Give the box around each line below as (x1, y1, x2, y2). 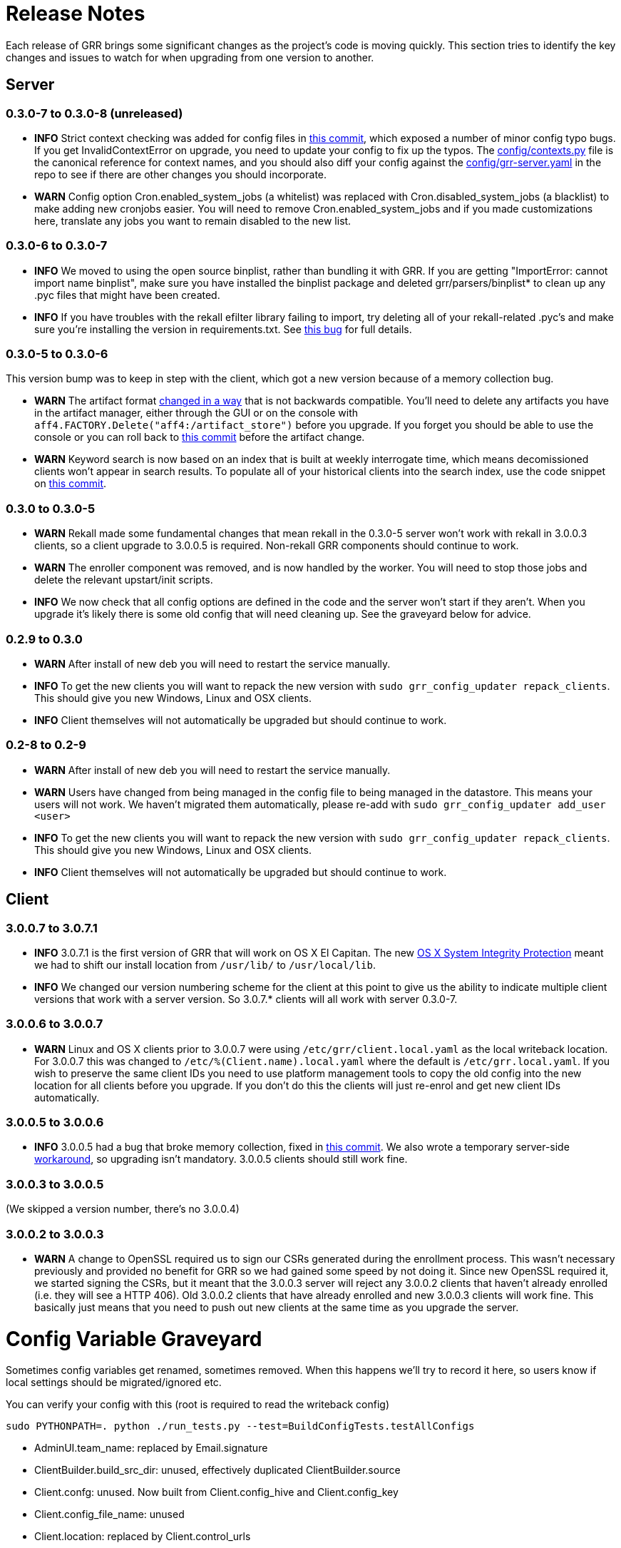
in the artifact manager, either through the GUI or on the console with (34, 407, 359, 419)
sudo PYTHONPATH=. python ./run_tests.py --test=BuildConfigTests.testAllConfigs (6, 1420, 475, 1432)
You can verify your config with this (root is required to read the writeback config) (6, 1398, 389, 1411)
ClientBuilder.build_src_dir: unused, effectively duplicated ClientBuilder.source (34, 1464, 401, 1477)
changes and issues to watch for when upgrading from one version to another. (6, 51, 374, 63)
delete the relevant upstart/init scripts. (34, 574, 213, 586)
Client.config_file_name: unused (34, 1508, 185, 1521)
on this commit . (34, 477, 107, 490)
